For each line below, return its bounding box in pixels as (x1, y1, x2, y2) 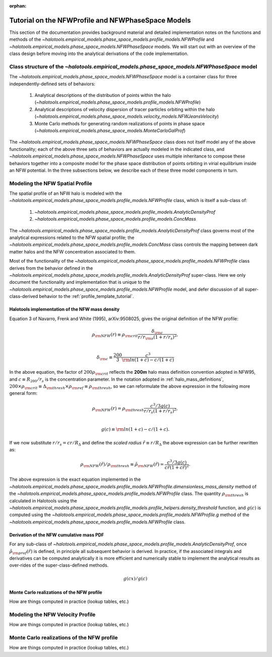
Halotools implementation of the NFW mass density (9, 306, 120, 313)
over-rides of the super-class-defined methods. (9, 562, 109, 568)
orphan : (9, 3, 27, 9)
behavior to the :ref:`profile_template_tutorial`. (39, 293, 134, 299)
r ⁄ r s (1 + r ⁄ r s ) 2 (144, 407, 176, 415)
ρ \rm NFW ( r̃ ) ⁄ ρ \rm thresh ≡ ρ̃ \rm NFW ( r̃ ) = (80, 462, 164, 469)
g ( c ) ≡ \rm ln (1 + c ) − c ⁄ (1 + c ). (101, 427, 170, 432)
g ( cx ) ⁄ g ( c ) (123, 576, 148, 581)
